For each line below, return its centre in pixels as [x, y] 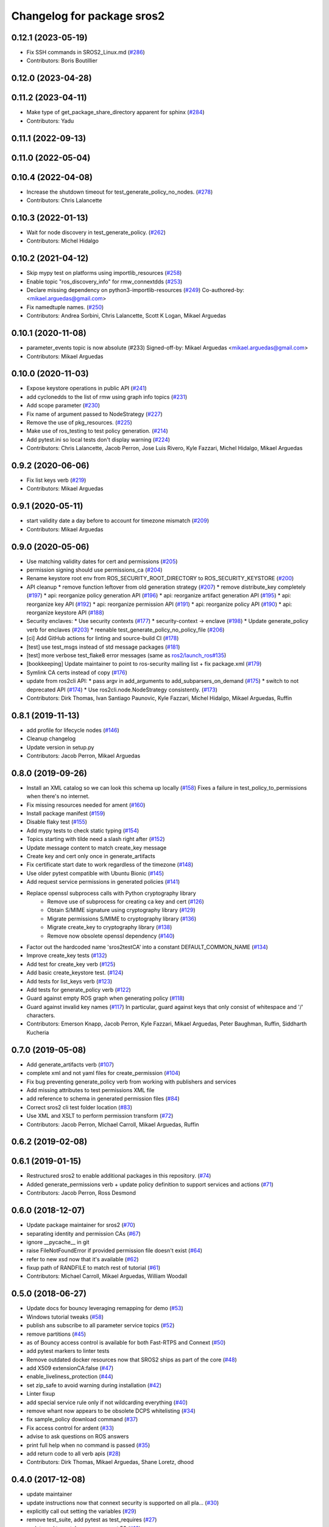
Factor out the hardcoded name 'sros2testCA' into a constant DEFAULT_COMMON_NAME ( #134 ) [147, 947]
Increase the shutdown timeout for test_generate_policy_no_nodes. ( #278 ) [120, 192]
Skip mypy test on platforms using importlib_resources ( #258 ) [104, 273]
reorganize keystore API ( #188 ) [65, 613]
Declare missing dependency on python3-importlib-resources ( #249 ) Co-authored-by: [136, 290]
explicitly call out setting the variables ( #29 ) [81, 1511]
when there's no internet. [58, 796]
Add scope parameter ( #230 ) [63, 406]
